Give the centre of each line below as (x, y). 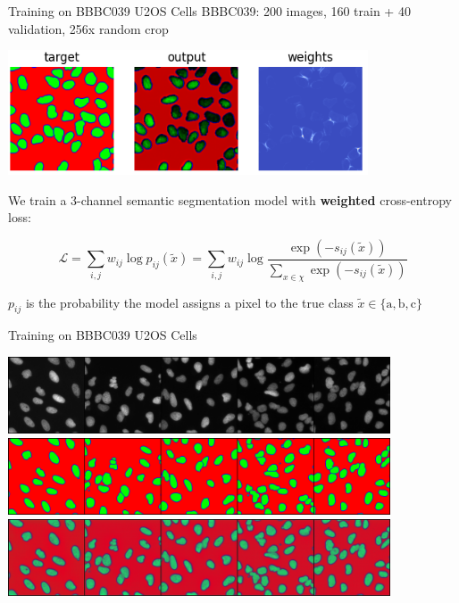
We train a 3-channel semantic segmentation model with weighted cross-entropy (230, 199)
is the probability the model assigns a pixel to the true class (189, 302)
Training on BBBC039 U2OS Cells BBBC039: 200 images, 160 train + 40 (209, 11)
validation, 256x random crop (88, 28)
